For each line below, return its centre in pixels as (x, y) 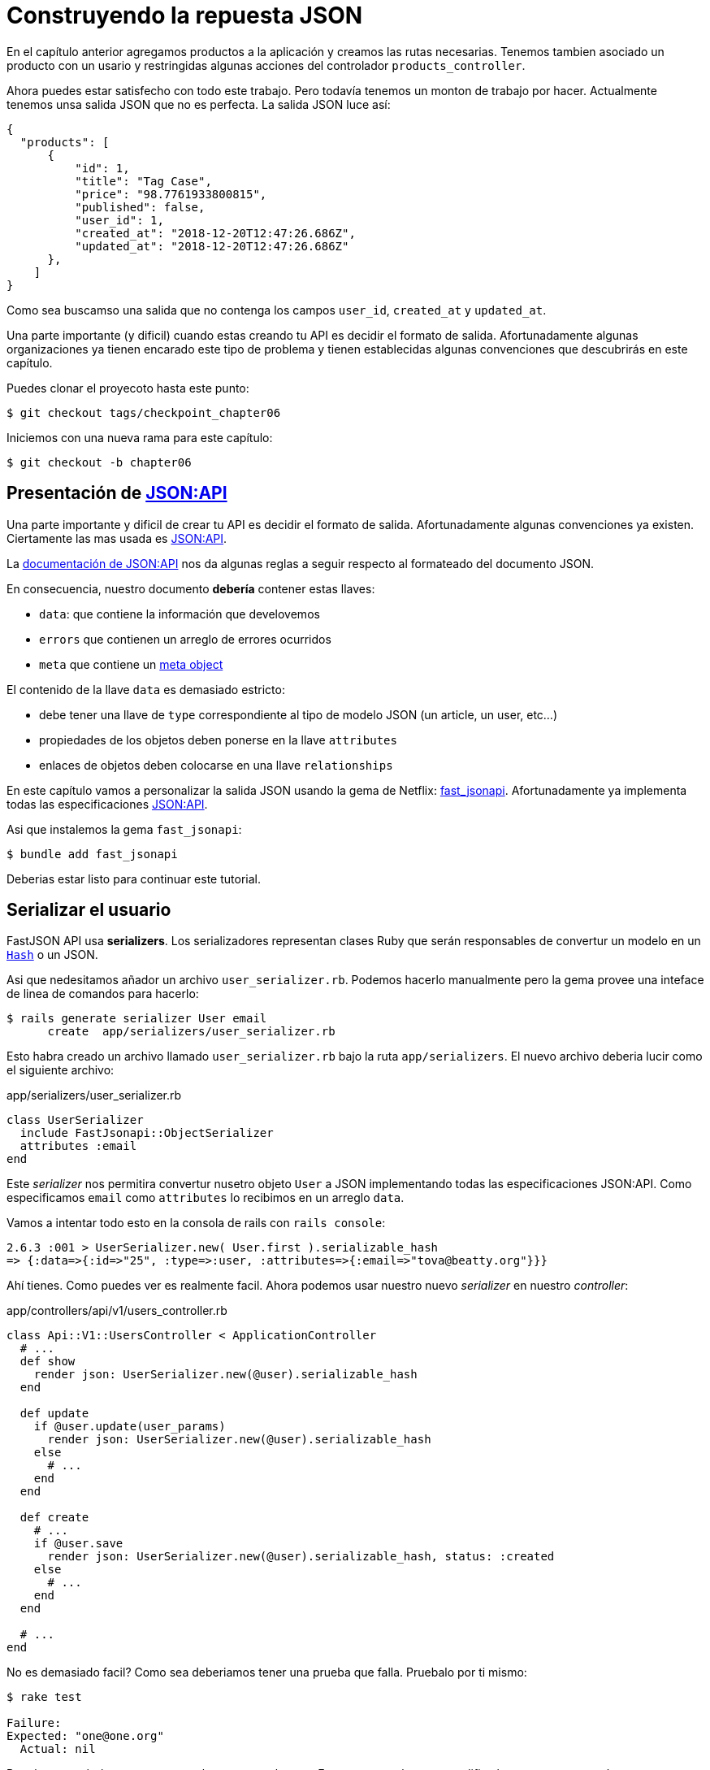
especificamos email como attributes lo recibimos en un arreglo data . (206, 1198)
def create (54, 1518)
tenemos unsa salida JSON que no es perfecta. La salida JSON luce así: (199, 104)
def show (48, 1362)
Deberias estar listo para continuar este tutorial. (134, 878)
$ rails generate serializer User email (137, 1019)
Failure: (34, 1723)
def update (54, 1414)
